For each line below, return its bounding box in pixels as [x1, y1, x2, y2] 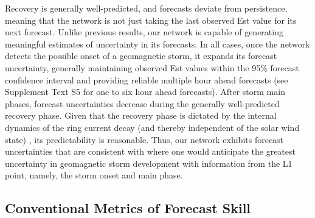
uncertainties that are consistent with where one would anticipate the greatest [5, 145, 296, 158]
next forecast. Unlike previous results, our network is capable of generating [5, 26, 283, 38]
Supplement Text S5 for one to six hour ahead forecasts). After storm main [5, 85, 285, 98]
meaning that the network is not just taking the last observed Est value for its [5, 13, 297, 26]
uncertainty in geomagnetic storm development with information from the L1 [5, 156, 292, 169]
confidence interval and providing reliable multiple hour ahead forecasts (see [5, 73, 288, 86]
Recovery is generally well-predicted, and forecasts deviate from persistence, [5, 2, 288, 14]
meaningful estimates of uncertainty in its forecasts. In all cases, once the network [5, 37, 310, 50]
